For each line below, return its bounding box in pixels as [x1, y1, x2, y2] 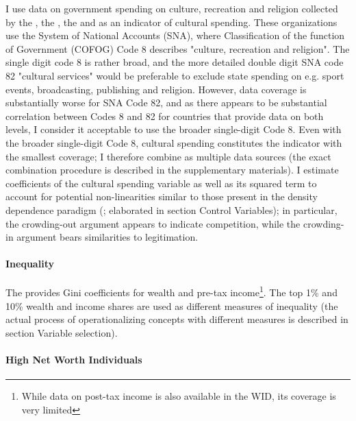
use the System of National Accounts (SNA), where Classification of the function [5, 28, 345, 43]
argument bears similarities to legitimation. [16, 230, 199, 244]
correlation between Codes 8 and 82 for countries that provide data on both [5, 108, 324, 123]
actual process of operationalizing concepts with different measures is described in [5, 312, 348, 326]
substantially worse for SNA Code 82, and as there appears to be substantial [5, 95, 327, 110]
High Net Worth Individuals [5, 352, 142, 367]
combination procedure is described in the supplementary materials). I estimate [5, 163, 339, 177]
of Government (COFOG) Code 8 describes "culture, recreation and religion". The [5, 41, 350, 56]
